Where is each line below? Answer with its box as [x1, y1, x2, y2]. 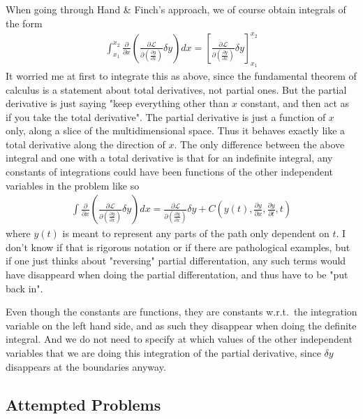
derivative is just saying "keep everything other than [6, 96, 229, 111]
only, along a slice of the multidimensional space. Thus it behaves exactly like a [6, 123, 346, 138]
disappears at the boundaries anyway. [6, 359, 166, 374]
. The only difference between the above [174, 136, 345, 151]
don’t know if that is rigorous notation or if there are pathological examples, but [6, 239, 350, 254]
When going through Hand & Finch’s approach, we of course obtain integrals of [6, 2, 346, 16]
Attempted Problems [6, 393, 161, 415]
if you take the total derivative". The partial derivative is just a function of [6, 109, 326, 124]
